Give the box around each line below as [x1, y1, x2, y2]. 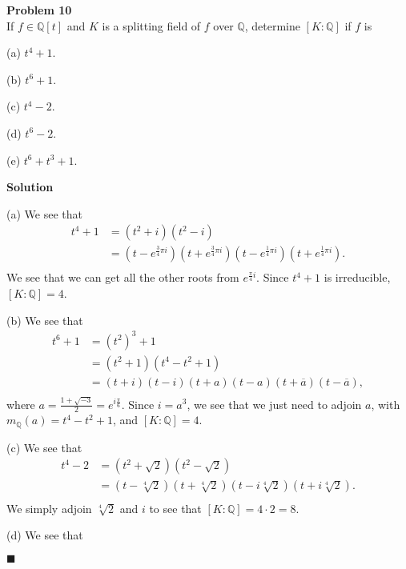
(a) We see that [6, 205, 82, 222]
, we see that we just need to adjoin [187, 395, 362, 412]
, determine [244, 17, 300, 34]
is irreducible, [324, 269, 391, 286]
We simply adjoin [6, 499, 92, 516]
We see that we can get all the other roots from [6, 269, 239, 286]
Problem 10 [6, 2, 72, 18]
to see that [149, 499, 202, 516]
